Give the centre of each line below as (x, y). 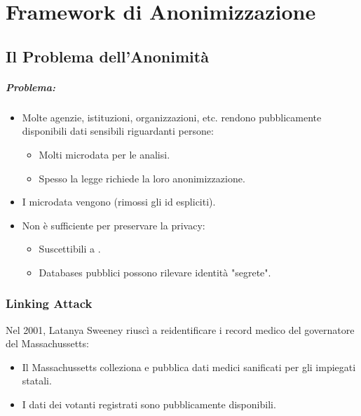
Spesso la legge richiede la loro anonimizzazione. (142, 178)
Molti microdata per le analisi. (104, 154)
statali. (37, 381)
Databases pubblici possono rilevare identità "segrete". (155, 272)
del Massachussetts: (47, 343)
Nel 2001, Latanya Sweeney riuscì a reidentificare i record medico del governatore (180, 329)
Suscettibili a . (70, 249)
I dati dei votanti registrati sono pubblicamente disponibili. (149, 404)
